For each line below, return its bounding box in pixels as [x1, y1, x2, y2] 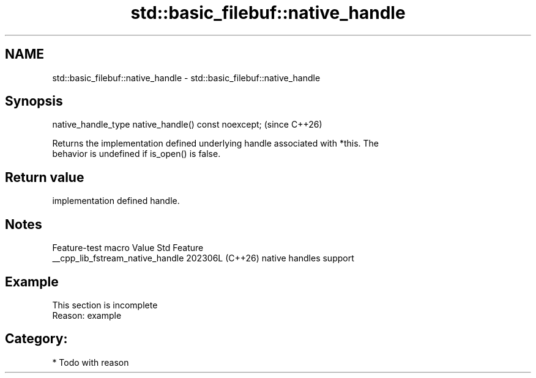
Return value [5, 169, 84, 185]
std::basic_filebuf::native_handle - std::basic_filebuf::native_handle [52, 72, 321, 83]
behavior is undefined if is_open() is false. [52, 148, 221, 159]
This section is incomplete [52, 299, 158, 310]
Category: [5, 331, 68, 347]
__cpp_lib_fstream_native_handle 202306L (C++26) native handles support [52, 253, 354, 264]
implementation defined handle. [52, 195, 180, 206]
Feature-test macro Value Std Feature [52, 242, 204, 253]
